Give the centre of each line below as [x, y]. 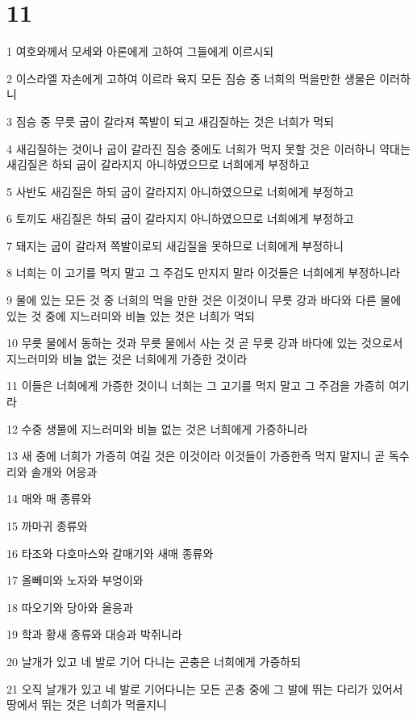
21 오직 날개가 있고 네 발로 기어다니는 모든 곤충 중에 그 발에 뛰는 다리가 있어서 [205, 688]
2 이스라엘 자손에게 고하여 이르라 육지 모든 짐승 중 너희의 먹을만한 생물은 [191, 78]
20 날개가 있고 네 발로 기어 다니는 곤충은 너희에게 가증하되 [154, 661]
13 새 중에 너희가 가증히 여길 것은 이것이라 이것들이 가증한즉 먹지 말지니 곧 [196, 456]
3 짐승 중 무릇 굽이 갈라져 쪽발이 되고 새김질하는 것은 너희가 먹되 [171, 121]
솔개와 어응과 [64, 471]
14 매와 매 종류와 [49, 499]
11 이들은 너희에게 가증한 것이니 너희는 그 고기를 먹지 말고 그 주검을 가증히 [196, 386]
